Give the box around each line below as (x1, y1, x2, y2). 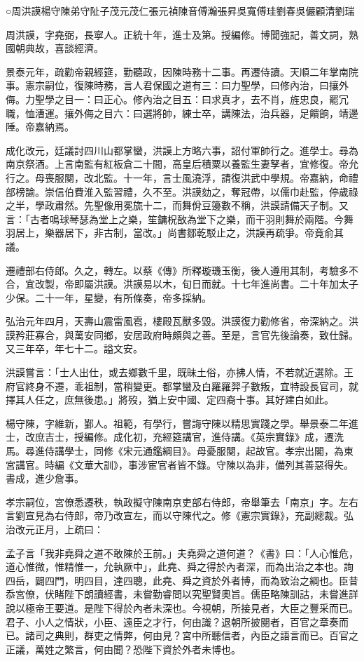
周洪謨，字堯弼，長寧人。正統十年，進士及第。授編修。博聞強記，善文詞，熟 (6, 27, 358, 41)
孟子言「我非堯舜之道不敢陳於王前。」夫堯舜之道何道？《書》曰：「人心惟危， (6, 545, 358, 560)
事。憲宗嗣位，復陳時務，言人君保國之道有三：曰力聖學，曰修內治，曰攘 (6, 78, 339, 93)
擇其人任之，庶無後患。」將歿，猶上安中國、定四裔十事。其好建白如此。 (6, 392, 334, 407)
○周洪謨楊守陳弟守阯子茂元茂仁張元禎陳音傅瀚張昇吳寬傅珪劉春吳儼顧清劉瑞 (6, 4, 355, 18)
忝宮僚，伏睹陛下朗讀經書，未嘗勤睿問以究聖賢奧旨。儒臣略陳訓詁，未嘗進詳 (6, 587, 358, 601)
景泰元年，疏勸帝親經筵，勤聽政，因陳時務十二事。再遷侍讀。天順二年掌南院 (6, 64, 358, 79)
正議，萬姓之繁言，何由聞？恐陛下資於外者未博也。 (6, 641, 241, 656)
